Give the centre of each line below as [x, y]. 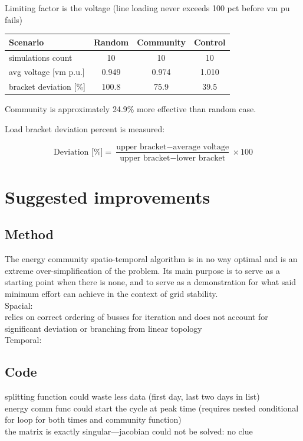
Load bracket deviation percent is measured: [85, 128]
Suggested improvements [108, 196]
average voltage [201, 147]
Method [29, 234]
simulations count [41, 57]
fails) [14, 19]
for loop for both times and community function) [93, 419]
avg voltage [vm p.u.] [47, 72]
